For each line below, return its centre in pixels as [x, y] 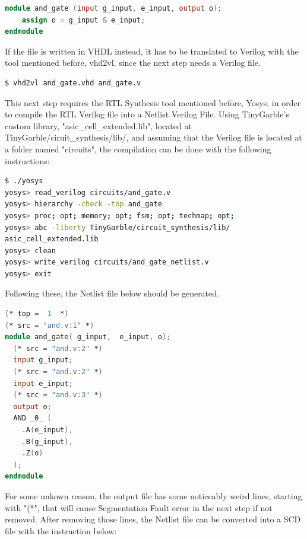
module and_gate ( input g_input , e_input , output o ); [113, 8]
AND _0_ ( [32, 418]
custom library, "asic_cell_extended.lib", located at [98, 125]
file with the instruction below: [61, 530]
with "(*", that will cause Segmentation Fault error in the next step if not [139, 507]
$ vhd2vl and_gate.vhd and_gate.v [73, 83]
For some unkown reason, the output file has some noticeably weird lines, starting [153, 495]
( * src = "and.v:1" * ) [50, 325]
